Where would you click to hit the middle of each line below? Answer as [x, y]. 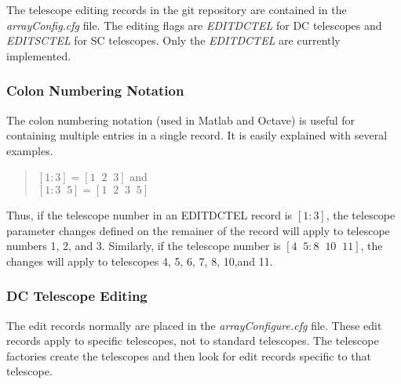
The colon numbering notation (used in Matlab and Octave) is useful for [181, 120]
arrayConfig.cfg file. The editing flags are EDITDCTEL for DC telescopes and [194, 25]
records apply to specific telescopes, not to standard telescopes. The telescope [193, 341]
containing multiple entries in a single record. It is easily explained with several [197, 135]
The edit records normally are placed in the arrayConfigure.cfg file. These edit [194, 325]
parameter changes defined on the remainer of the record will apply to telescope [198, 230]
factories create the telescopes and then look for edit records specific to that [189, 355]
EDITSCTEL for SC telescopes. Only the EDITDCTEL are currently [173, 40]
